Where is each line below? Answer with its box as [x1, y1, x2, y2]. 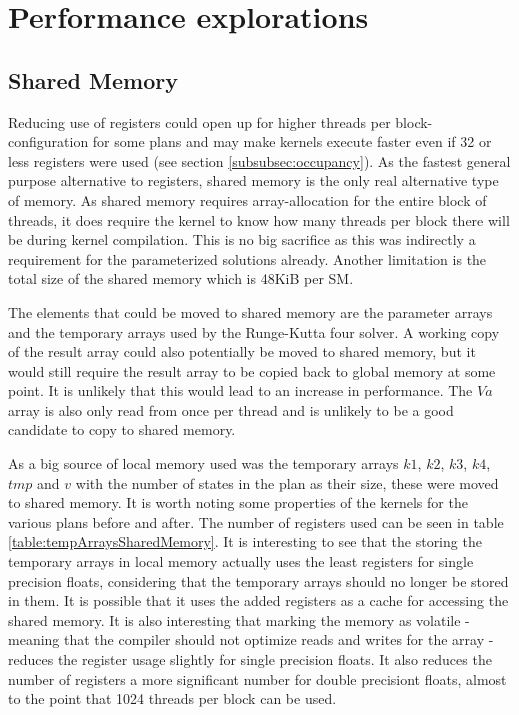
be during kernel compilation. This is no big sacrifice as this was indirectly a [8, 229, 476, 250]
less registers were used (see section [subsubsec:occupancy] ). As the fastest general [8, 150, 511, 171]
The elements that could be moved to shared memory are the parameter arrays [8, 301, 493, 322]
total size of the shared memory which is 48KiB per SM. [8, 268, 354, 289]
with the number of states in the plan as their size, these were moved [75, 472, 499, 493]
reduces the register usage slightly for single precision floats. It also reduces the [8, 649, 492, 670]
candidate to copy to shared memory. [8, 419, 236, 440]
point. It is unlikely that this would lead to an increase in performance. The [8, 380, 473, 401]
